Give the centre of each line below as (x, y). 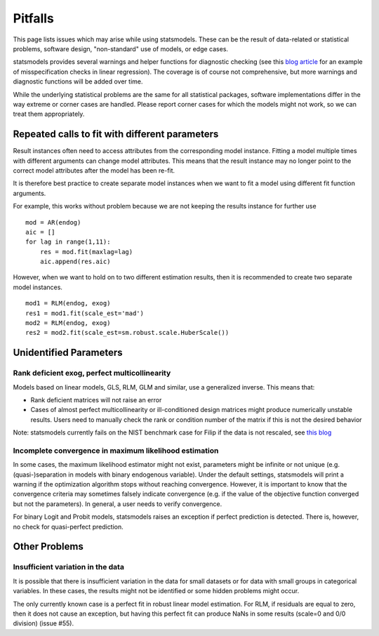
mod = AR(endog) (53, 222)
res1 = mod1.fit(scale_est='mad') (85, 313)
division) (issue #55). (43, 623)
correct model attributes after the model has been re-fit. (94, 170)
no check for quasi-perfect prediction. (68, 526)
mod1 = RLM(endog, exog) (68, 303)
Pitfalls (33, 18)
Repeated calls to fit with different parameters (116, 134)
